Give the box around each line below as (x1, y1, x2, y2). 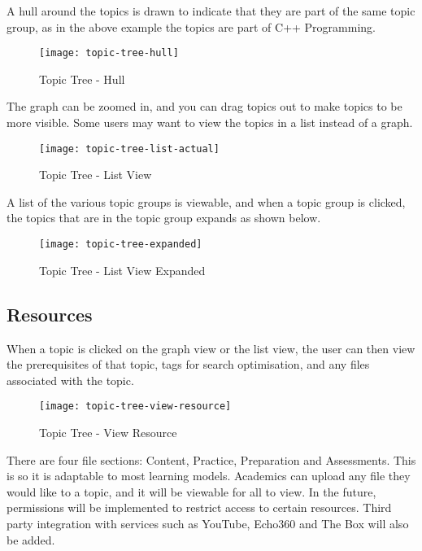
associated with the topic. (7, 371, 134, 388)
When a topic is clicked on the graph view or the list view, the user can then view (7, 339, 415, 356)
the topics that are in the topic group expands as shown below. (7, 209, 321, 226)
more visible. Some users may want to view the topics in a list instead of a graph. (7, 114, 413, 131)
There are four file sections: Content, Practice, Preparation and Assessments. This (7, 451, 416, 468)
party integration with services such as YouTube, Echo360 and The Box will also (7, 514, 409, 531)
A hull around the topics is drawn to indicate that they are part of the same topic (7, 2, 415, 19)
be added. (7, 531, 55, 548)
